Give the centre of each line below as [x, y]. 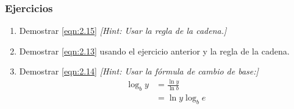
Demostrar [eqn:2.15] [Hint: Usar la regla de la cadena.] [123, 31]
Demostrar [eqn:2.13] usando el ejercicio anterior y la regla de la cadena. [154, 51]
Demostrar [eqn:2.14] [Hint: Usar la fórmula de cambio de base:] [139, 71]
